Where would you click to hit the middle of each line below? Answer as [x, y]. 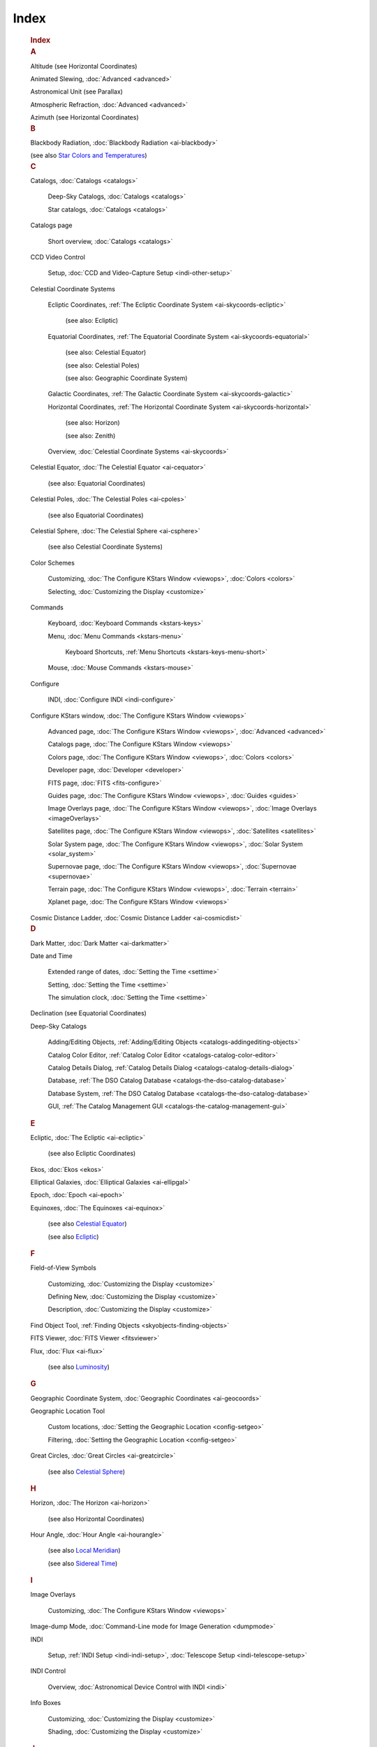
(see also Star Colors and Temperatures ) [89, 155]
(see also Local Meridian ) [84, 1551]
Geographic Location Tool [67, 1411]
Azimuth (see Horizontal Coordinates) [84, 117]
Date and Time [52, 956]
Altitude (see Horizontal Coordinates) [84, 66]
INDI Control [48, 1671]
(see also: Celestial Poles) [102, 365]
